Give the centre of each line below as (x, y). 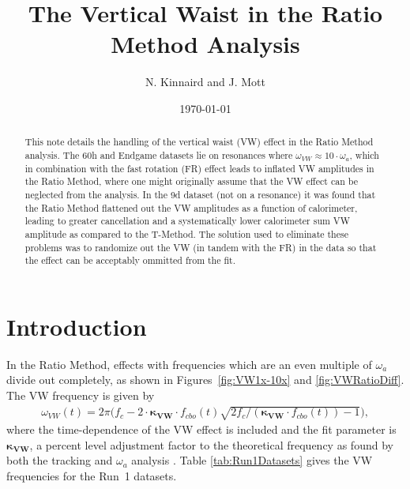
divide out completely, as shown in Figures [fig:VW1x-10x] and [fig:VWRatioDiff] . (205, 380)
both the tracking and (60, 460)
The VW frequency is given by (81, 395)
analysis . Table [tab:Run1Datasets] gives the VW (252, 460)
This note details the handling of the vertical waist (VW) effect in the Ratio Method (199, 142)
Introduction (77, 326)
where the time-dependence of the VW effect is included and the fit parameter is (201, 429)
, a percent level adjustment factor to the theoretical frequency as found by (211, 444)
